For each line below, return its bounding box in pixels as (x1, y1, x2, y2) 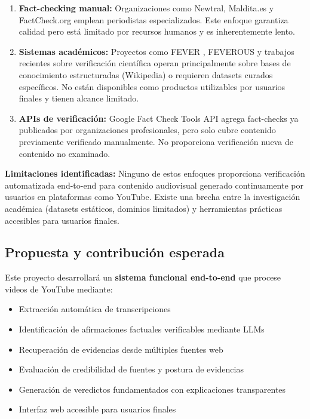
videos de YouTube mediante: (5, 282, 113, 295)
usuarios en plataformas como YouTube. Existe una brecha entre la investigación (5, 190, 300, 203)
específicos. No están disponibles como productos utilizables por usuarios (19, 80, 286, 93)
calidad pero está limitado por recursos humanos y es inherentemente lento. (19, 25, 295, 38)
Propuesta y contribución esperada (5, 243, 225, 261)
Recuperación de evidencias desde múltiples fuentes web (19, 343, 223, 355)
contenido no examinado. (19, 147, 111, 159)
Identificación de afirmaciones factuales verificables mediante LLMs (19, 323, 265, 335)
